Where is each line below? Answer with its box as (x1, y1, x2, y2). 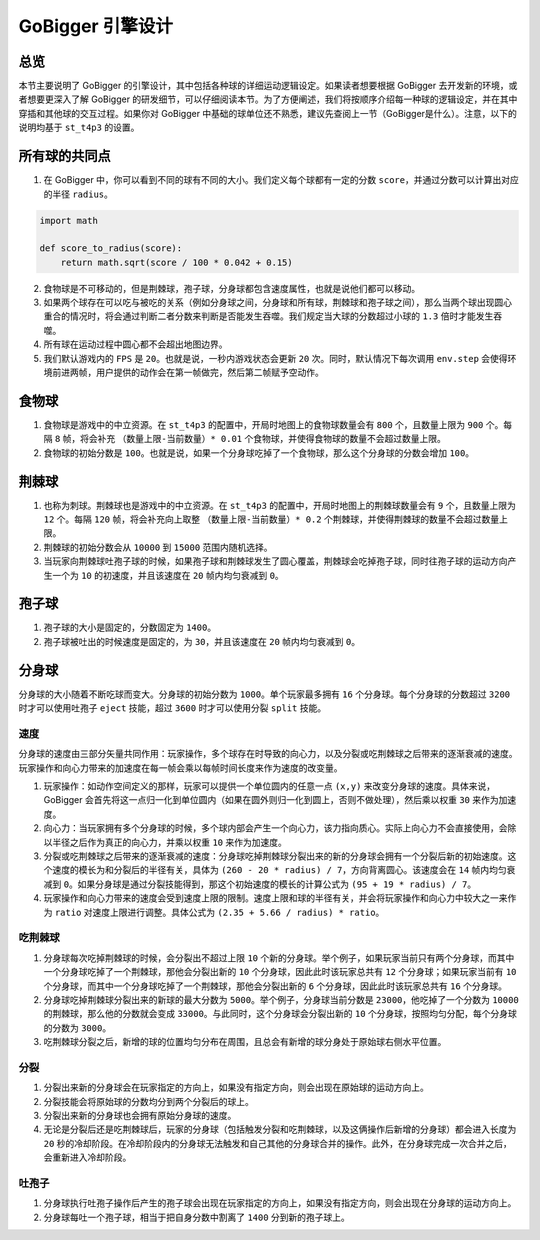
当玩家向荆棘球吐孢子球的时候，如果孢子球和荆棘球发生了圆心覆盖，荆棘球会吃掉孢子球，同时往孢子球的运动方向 (43, 555, 508, 567)
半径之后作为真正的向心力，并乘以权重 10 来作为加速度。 (51, 836, 287, 848)
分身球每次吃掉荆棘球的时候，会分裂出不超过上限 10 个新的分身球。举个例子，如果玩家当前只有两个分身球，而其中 (43, 951, 515, 964)
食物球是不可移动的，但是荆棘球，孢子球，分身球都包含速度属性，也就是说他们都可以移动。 (43, 282, 420, 294)
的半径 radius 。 (43, 188, 114, 200)
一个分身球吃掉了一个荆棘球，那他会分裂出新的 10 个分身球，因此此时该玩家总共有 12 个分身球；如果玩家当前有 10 (43, 966, 517, 978)
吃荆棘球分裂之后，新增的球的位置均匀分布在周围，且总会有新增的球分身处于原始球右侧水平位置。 (43, 1036, 447, 1048)
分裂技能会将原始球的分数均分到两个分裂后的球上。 (43, 1095, 254, 1107)
